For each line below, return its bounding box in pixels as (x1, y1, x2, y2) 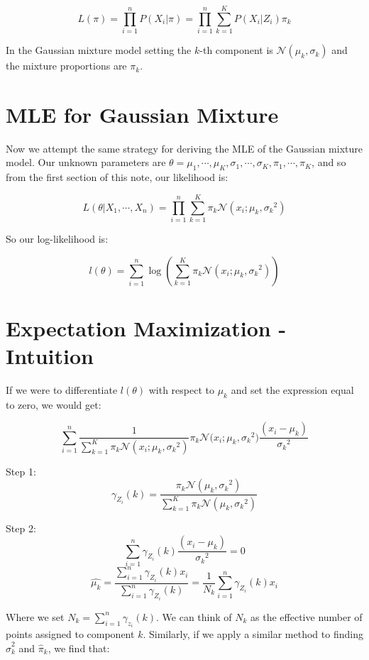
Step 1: (6, 463, 36, 478)
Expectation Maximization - (6, 313, 287, 342)
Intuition (6, 341, 94, 370)
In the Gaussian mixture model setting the (6, 43, 192, 57)
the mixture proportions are (6, 58, 127, 73)
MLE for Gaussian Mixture (6, 99, 279, 128)
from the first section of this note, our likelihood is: (6, 170, 228, 185)
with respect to (148, 382, 214, 397)
